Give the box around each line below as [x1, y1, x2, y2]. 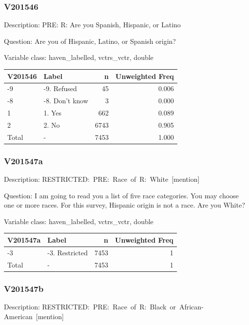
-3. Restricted [47, 247, 88, 257]
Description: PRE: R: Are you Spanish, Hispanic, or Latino [4, 19, 181, 30]
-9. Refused [43, 83, 77, 94]
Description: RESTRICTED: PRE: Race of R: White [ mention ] [4, 174, 200, 184]
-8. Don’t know [43, 96, 89, 106]
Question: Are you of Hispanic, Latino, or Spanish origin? [4, 36, 176, 46]
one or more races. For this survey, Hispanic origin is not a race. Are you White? [4, 200, 245, 210]
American [4, 311, 33, 321]
